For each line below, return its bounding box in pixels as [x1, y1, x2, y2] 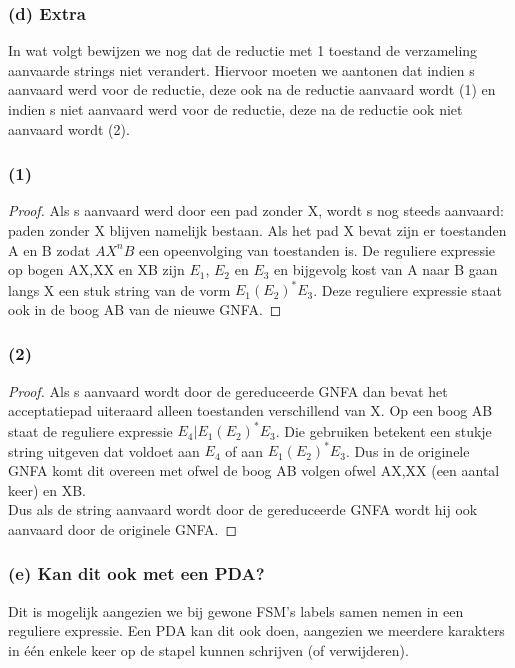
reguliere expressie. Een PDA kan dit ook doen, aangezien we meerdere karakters [8, 620, 505, 641]
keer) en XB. [8, 479, 86, 500]
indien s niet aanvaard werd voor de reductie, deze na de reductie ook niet [8, 99, 463, 119]
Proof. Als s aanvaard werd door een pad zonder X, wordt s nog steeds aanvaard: [8, 200, 504, 221]
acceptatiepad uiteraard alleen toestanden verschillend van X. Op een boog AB [8, 400, 493, 421]
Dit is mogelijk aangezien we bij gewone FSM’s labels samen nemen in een [8, 600, 464, 621]
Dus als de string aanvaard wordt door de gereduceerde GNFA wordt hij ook [8, 499, 478, 520]
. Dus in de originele [345, 440, 470, 461]
